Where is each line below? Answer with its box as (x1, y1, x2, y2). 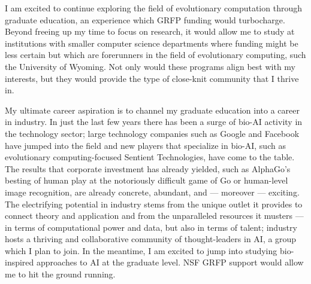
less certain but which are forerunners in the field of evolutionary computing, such (5, 48, 306, 61)
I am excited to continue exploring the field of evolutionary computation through (5, 2, 302, 14)
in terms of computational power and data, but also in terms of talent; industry (5, 221, 297, 233)
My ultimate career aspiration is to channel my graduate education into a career (5, 103, 300, 116)
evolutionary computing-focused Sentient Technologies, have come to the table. (5, 151, 295, 163)
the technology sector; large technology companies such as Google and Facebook (5, 127, 300, 139)
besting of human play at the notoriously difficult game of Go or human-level (5, 174, 288, 187)
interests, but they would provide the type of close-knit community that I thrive (5, 72, 299, 84)
